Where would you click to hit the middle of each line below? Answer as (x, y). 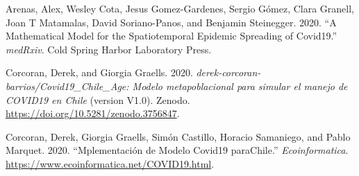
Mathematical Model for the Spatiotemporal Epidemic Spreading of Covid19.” (172, 36)
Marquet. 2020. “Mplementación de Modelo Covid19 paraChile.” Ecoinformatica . (177, 150)
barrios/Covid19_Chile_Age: (67, 86)
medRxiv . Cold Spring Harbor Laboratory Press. (109, 49)
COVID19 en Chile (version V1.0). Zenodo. (98, 99)
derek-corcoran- (228, 72)
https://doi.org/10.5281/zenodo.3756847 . (93, 113)
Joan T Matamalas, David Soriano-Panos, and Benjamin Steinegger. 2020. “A (171, 22)
